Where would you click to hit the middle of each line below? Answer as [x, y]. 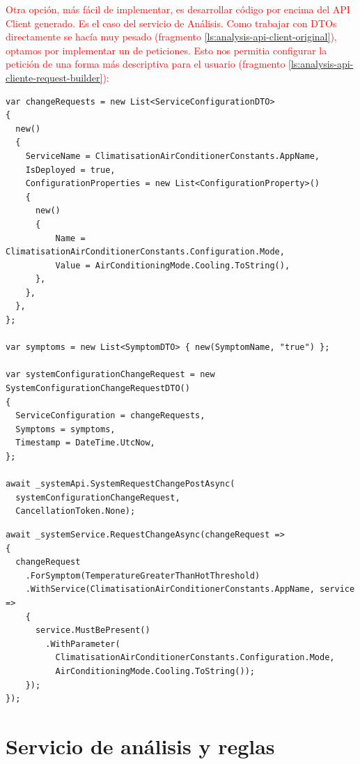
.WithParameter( [83, 644]
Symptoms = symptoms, [65, 429]
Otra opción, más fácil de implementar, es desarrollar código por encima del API [178, 9]
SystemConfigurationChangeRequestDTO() [98, 389]
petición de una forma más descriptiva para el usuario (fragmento [146, 64]
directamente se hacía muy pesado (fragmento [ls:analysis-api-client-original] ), [171, 37]
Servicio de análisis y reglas [140, 746]
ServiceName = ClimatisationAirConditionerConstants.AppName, [173, 156]
